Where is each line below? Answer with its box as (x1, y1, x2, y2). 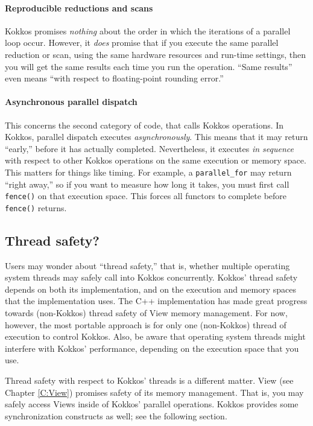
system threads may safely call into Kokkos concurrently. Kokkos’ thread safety (5, 271, 298, 284)
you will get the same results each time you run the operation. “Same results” (5, 60, 292, 72)
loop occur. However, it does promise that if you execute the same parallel (5, 36, 279, 49)
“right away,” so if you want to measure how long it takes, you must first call (5, 177, 289, 190)
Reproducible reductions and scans (5, 1, 153, 14)
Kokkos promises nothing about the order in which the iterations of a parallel (5, 24, 291, 37)
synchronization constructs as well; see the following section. (5, 409, 227, 422)
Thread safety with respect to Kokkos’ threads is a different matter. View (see (5, 374, 294, 387)
